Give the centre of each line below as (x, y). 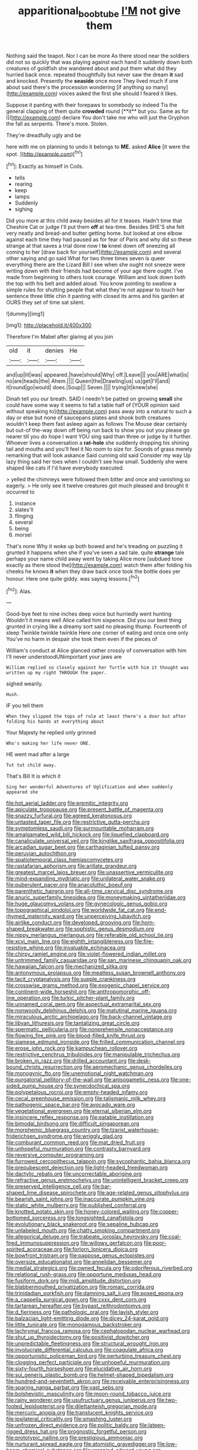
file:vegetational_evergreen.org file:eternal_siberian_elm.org (79, 1111)
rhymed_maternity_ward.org (40, 916)
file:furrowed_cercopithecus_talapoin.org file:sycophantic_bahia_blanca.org (98, 1161)
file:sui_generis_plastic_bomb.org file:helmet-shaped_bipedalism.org (90, 1375)
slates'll (24, 510)
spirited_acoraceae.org (34, 1250)
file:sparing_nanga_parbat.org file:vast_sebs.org (65, 1387)
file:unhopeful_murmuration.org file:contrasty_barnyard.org (78, 1149)
